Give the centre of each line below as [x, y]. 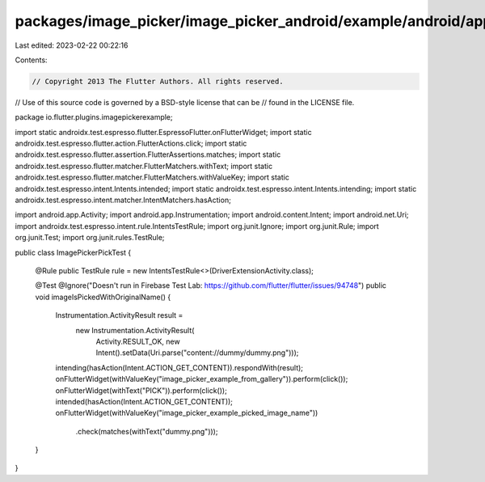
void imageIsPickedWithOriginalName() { [103, 297]
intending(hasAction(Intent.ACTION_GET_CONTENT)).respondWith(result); [179, 367]
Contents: [31, 60]
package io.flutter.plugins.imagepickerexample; [94, 117]
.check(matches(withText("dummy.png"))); [147, 431]
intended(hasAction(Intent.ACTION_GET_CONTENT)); [144, 401]
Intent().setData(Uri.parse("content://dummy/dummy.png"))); [197, 353]
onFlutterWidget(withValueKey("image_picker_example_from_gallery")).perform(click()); [202, 379]
